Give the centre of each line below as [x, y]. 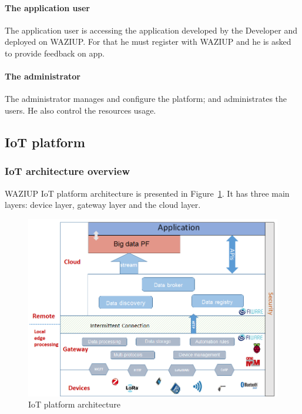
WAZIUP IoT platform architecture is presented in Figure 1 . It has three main [147, 193]
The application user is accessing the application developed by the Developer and [151, 30]
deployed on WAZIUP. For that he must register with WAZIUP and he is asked [148, 42]
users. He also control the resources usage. [80, 110]
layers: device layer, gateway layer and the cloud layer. [103, 205]
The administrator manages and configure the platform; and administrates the [146, 99]
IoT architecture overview [68, 171]
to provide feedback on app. [55, 53]
